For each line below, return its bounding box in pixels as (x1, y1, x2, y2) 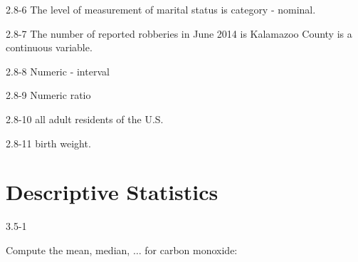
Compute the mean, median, (6, 242, 130, 257)
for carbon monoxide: (144, 242, 238, 257)
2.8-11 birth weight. (6, 135, 91, 150)
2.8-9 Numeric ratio (6, 88, 91, 103)
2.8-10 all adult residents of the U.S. (6, 111, 164, 126)
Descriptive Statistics (6, 177, 219, 206)
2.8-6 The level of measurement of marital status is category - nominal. (6, 2, 316, 16)
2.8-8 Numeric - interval (6, 63, 110, 78)
